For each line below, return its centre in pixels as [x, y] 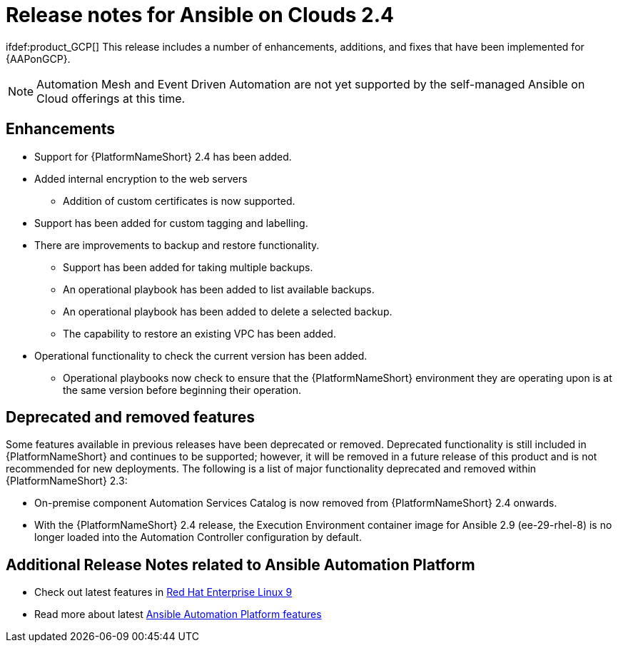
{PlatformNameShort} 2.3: [67, 481]
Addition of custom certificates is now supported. [179, 201]
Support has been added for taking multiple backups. [188, 267]
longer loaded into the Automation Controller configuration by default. [198, 537]
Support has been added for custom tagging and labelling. [171, 223]
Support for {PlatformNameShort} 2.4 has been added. [163, 156]
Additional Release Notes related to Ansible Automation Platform [240, 565]
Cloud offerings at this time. [111, 98]
